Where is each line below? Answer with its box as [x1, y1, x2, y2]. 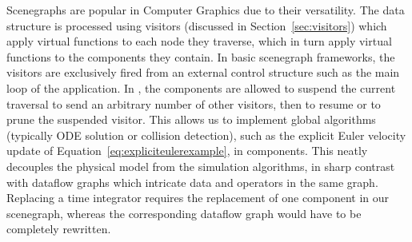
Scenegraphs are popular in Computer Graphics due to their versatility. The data [6, 2, 405, 18]
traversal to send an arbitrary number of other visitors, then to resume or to [6, 95, 381, 112]
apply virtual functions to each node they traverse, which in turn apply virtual [6, 33, 392, 50]
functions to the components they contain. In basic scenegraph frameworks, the [6, 48, 395, 65]
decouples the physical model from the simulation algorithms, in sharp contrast [6, 157, 395, 174]
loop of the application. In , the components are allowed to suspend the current [6, 79, 396, 96]
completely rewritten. [6, 220, 111, 237]
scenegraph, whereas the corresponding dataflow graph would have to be [6, 204, 362, 221]
